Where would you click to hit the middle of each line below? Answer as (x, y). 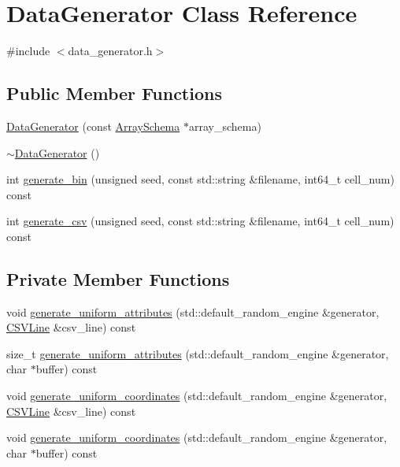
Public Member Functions (114, 93)
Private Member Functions (118, 278)
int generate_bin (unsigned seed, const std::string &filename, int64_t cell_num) (200, 179)
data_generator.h (110, 51)
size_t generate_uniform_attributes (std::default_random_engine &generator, (198, 353)
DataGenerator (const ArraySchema (93, 126)
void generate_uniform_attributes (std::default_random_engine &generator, (193, 311)
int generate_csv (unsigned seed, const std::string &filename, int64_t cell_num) (200, 221)
